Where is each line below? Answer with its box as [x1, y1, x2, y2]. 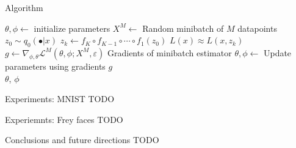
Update [263, 46, 292, 59]
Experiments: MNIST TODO [5, 92, 115, 105]
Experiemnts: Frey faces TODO [5, 113, 123, 125]
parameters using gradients [5, 59, 106, 72]
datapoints [237, 21, 277, 34]
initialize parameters [34, 21, 110, 34]
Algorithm [5, 1, 43, 13]
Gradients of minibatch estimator [107, 46, 232, 59]
